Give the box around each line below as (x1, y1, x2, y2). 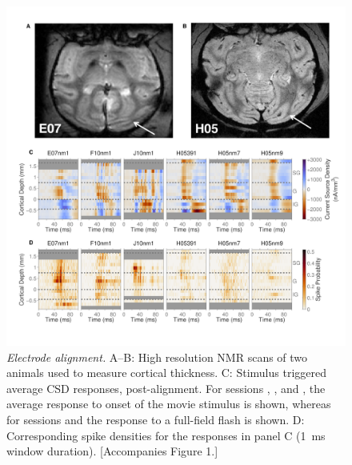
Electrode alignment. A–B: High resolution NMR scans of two (6, 348, 308, 365)
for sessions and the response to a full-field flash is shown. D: (6, 411, 305, 427)
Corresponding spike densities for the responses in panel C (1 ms (6, 427, 326, 443)
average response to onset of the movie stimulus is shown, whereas (6, 395, 331, 412)
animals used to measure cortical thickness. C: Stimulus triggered (6, 364, 326, 381)
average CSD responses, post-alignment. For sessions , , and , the (6, 379, 326, 396)
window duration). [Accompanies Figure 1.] (6, 443, 218, 459)
